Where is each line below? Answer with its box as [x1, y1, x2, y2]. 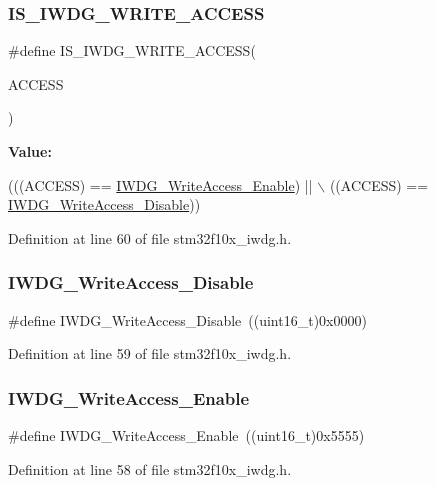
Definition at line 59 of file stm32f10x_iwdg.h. [8, 343, 292, 364]
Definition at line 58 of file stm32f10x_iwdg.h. [8, 458, 292, 479]
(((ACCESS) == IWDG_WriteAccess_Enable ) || [8, 174, 313, 195]
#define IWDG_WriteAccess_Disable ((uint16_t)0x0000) [8, 309, 367, 330]
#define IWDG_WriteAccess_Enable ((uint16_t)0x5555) [8, 425, 365, 445]
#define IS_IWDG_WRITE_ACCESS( [8, 40, 256, 61]
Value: [8, 141, 52, 161]
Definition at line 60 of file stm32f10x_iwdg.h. [8, 227, 292, 248]
